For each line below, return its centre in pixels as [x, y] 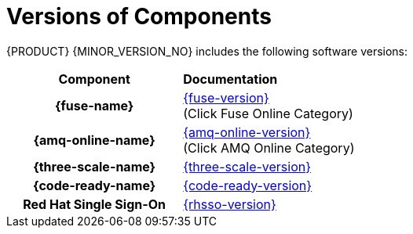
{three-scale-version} [247, 166]
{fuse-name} [94, 105]
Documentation [230, 79]
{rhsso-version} [230, 204]
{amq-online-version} [247, 132]
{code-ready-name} [94, 185]
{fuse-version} [226, 97]
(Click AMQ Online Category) [269, 148]
